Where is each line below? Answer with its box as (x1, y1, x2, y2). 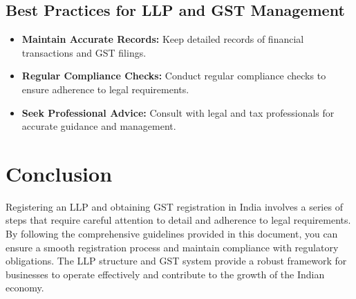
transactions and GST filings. (21, 45, 147, 59)
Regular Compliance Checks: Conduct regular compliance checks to (21, 68, 326, 83)
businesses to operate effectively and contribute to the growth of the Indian (6, 267, 325, 281)
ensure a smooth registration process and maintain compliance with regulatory (6, 240, 339, 254)
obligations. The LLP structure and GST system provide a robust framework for (6, 253, 347, 268)
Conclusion (6, 159, 113, 187)
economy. (6, 280, 44, 295)
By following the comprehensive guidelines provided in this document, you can (6, 226, 338, 241)
